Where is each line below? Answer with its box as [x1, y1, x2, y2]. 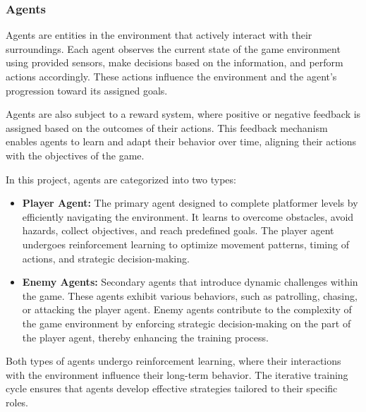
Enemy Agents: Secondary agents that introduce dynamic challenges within [22, 274, 358, 289]
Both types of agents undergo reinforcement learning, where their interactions [6, 353, 341, 368]
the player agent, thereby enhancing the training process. [22, 329, 269, 344]
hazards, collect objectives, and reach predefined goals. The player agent [22, 223, 334, 238]
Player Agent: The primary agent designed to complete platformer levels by [22, 195, 358, 210]
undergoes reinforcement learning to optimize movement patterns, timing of [22, 236, 349, 251]
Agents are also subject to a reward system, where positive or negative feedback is [6, 107, 361, 121]
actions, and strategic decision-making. [22, 250, 190, 265]
